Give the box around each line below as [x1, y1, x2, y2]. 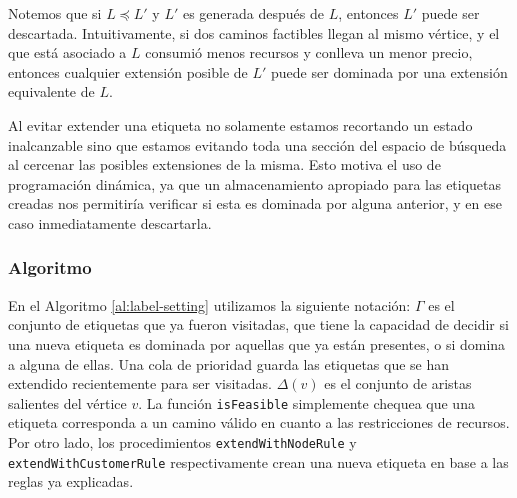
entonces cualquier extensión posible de [8, 61, 248, 82]
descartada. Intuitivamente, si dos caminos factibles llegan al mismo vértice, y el [8, 22, 500, 43]
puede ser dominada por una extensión [271, 61, 508, 82]
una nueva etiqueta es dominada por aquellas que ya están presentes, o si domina [8, 333, 506, 354]
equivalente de [8, 81, 95, 102]
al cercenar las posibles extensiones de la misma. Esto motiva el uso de [8, 154, 441, 175]
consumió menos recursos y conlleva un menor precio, [145, 42, 473, 63]
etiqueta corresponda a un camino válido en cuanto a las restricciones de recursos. [8, 412, 510, 433]
